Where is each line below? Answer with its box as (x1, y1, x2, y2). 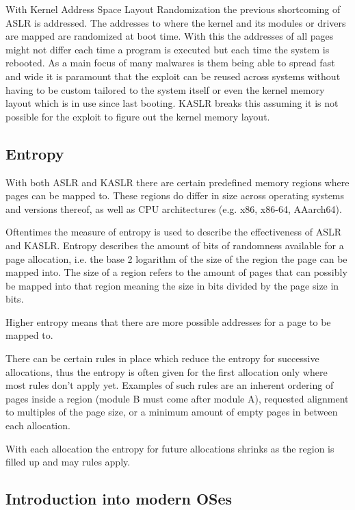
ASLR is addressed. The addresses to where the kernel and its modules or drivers (5, 15, 346, 29)
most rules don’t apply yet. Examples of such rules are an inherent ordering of (5, 378, 334, 392)
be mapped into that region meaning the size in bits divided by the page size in (5, 278, 339, 292)
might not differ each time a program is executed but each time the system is (5, 42, 330, 56)
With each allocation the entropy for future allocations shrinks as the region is (5, 441, 334, 455)
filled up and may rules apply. (5, 455, 131, 469)
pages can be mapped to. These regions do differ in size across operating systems (5, 188, 345, 203)
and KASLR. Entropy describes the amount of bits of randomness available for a (5, 238, 344, 252)
